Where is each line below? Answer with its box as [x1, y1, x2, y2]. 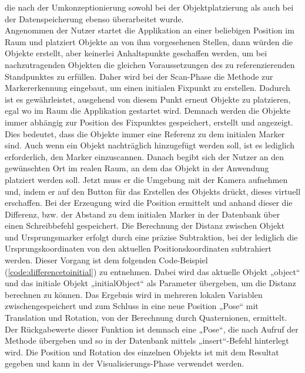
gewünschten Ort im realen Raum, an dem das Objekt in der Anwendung [5, 162, 269, 174]
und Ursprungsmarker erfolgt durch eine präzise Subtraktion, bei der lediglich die [5, 230, 298, 243]
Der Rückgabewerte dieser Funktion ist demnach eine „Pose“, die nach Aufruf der [5, 323, 299, 335]
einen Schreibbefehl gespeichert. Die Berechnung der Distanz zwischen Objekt [5, 219, 285, 232]
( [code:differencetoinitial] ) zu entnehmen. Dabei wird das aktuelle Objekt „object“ [5, 265, 300, 277]
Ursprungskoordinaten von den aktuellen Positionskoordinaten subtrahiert [5, 242, 272, 255]
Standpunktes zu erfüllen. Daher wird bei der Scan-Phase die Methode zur [5, 70, 273, 82]
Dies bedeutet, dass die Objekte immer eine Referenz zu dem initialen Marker [5, 127, 285, 140]
